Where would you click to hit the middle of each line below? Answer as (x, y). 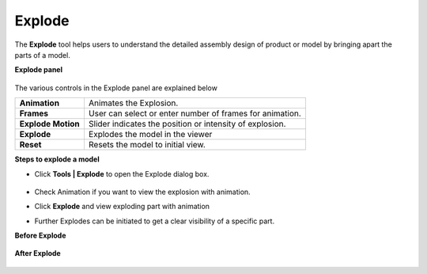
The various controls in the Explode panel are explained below (116, 88)
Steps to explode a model (57, 159)
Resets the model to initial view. (147, 145)
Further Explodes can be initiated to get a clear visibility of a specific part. (155, 221)
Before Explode (40, 236)
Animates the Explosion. (133, 103)
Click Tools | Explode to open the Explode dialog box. (122, 173)
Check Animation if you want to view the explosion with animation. (142, 192)
